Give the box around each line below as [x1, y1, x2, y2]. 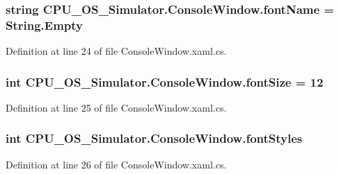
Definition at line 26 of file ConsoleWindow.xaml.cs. [6, 157, 227, 171]
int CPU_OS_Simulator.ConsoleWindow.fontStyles [6, 130, 303, 147]
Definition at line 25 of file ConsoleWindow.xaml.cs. [6, 100, 227, 114]
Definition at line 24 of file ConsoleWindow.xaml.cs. [6, 44, 227, 58]
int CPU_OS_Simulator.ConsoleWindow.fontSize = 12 [6, 73, 324, 90]
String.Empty [6, 16, 84, 33]
